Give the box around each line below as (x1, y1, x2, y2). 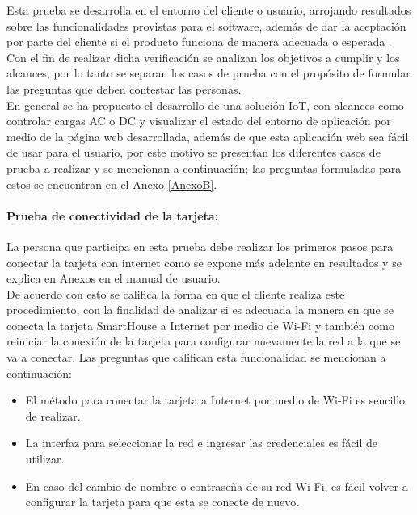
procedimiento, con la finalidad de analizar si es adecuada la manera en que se (6, 301, 394, 318)
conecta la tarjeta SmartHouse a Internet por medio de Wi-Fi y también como (6, 316, 394, 333)
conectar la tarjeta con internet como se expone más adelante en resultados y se (6, 253, 402, 270)
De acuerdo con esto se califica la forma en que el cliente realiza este (6, 285, 345, 302)
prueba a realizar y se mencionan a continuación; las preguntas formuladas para (6, 159, 402, 176)
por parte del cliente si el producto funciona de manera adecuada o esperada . (6, 33, 392, 50)
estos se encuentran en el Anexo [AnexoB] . (6, 175, 217, 192)
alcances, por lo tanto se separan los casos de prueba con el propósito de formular (6, 65, 411, 82)
